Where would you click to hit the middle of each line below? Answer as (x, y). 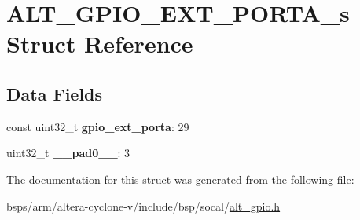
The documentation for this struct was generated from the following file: (180, 179)
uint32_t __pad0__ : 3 (68, 153)
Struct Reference (100, 44)
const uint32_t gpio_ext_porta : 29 (98, 126)
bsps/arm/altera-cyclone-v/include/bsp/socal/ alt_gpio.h (143, 205)
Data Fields (55, 93)
